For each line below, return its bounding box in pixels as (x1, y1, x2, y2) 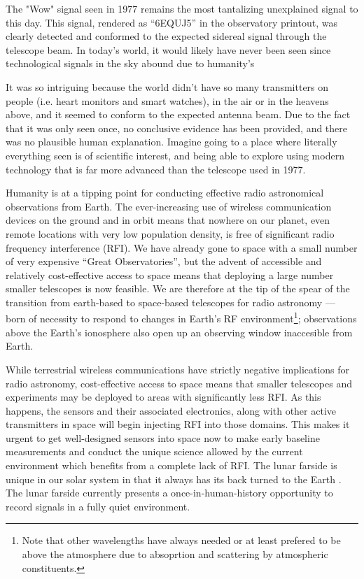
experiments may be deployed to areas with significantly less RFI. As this (6, 389, 321, 404)
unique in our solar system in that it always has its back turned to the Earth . (6, 471, 342, 486)
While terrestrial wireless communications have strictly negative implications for (6, 362, 350, 376)
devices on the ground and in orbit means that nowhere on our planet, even (6, 213, 330, 227)
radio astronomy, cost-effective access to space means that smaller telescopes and (6, 376, 352, 390)
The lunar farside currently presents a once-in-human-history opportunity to (6, 485, 333, 500)
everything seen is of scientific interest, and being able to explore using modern (6, 148, 344, 162)
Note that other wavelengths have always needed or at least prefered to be (22, 533, 341, 548)
